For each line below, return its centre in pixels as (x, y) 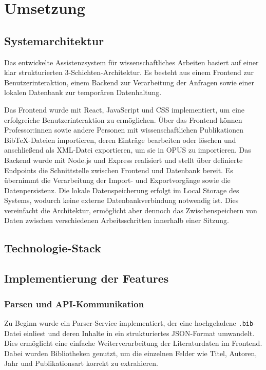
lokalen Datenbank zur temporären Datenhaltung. (83, 92)
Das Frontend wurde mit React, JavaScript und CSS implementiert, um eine (125, 109)
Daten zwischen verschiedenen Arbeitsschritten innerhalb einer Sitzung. (117, 220)
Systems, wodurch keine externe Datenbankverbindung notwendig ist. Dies (121, 200)
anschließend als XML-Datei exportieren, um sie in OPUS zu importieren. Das (128, 150)
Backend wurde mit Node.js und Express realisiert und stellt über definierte (123, 160)
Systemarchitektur (54, 40)
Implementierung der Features (87, 278)
